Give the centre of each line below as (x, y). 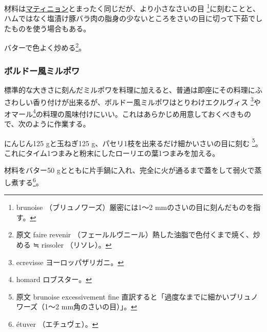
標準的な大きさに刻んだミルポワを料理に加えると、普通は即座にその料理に (130, 89)
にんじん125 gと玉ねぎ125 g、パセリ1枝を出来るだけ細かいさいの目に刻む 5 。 (133, 142)
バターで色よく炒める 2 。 (45, 47)
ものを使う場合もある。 (51, 28)
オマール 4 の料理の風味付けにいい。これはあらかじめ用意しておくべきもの (128, 113)
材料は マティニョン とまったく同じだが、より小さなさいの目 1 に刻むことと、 (132, 7)
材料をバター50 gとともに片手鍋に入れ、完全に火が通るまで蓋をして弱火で (129, 170)
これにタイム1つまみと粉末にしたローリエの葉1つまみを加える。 (112, 153)
